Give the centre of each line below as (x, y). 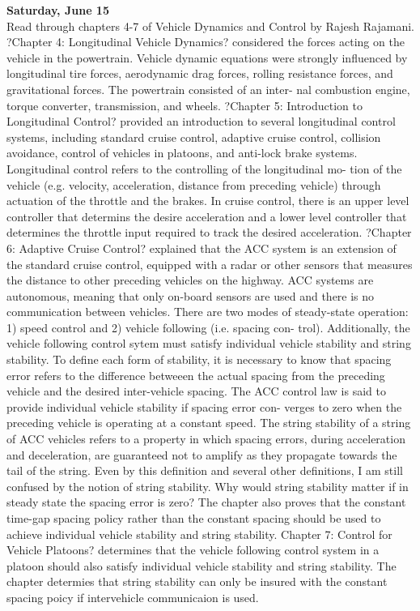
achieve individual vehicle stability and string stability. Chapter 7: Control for (199, 534)
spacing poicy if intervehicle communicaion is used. (133, 597)
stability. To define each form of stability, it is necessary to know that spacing (199, 359)
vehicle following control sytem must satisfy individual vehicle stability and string (209, 343)
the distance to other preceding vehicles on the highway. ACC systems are (190, 280)
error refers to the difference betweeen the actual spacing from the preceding (196, 375)
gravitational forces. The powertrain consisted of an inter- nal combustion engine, (208, 89)
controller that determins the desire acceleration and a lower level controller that (207, 216)
